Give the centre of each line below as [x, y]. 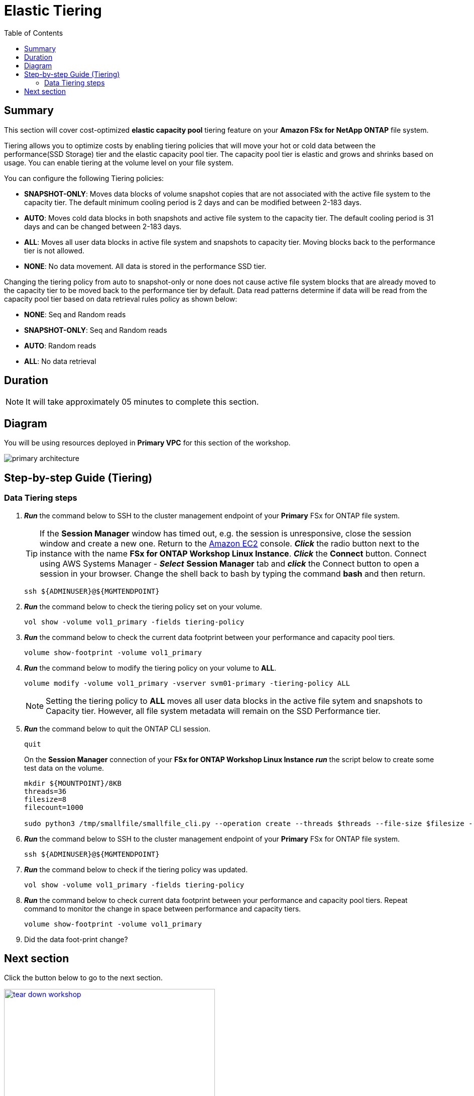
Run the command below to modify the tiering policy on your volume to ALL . [150, 668]
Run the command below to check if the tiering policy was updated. [136, 869]
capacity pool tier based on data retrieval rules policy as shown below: [121, 299]
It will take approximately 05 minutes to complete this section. [142, 402]
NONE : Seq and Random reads [75, 314]
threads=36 [45, 791]
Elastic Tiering [53, 11]
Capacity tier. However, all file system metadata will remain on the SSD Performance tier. [213, 711]
